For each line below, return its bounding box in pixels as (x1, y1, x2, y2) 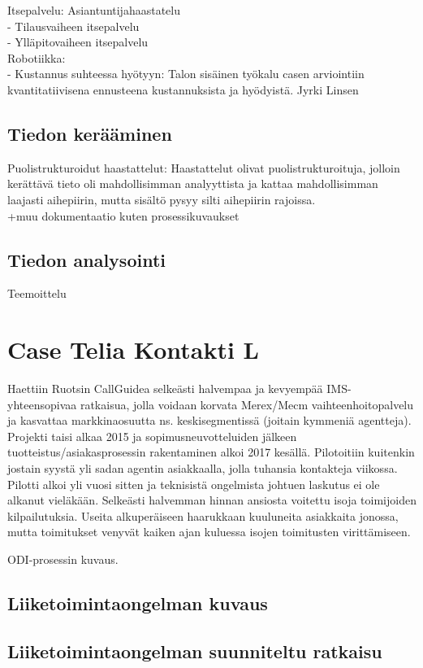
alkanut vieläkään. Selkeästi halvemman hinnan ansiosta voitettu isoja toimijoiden (7, 491, 417, 509)
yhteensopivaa (7, 395, 77, 413)
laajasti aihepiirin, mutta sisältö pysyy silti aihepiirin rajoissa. (7, 190, 316, 207)
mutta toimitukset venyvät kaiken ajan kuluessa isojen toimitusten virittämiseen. (7, 523, 411, 540)
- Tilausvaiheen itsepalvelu (7, 17, 140, 34)
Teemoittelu (7, 285, 67, 302)
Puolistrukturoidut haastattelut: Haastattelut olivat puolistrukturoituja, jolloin (7, 159, 400, 176)
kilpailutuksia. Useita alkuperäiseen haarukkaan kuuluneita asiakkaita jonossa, (7, 507, 399, 524)
